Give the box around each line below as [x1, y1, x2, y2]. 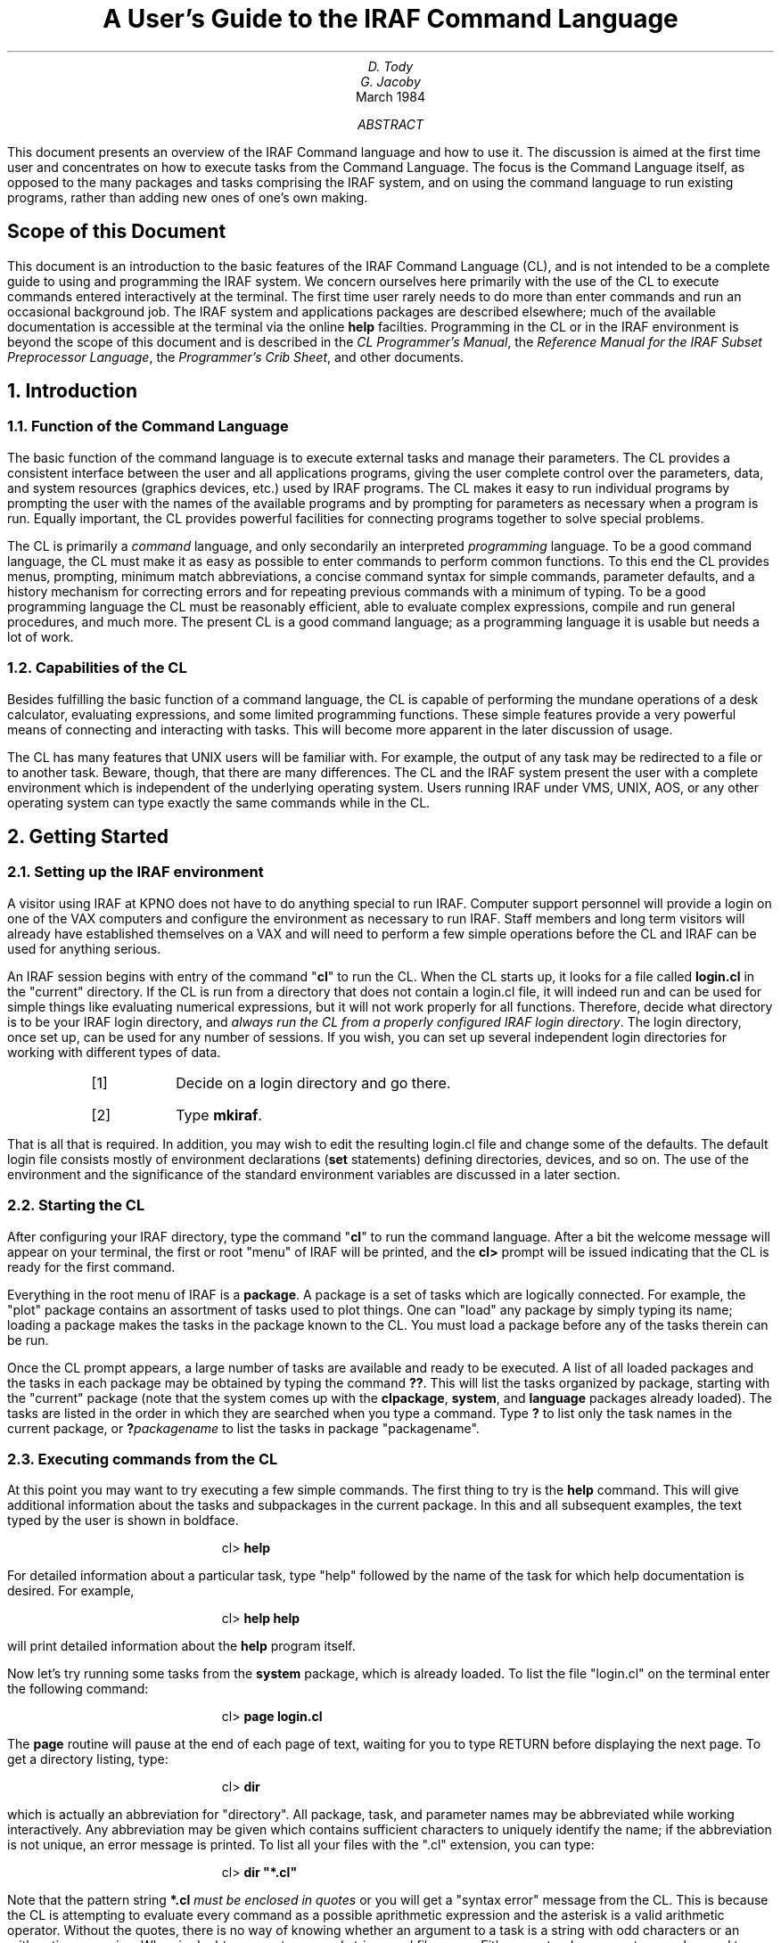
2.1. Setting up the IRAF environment [7, 863, 264, 881]
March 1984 [356, 88, 425, 104]
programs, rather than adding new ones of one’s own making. [7, 189, 368, 205]
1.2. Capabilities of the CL [7, 659, 187, 677]
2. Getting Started [7, 824, 169, 848]
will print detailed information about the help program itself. [7, 1638, 356, 1654]
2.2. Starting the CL [7, 1196, 145, 1215]
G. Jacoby [360, 73, 421, 89]
